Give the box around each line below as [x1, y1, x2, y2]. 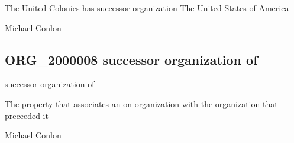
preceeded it [5, 109, 49, 121]
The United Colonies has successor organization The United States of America [5, 2, 289, 14]
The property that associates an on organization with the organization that [5, 97, 278, 109]
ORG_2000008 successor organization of [5, 50, 258, 68]
